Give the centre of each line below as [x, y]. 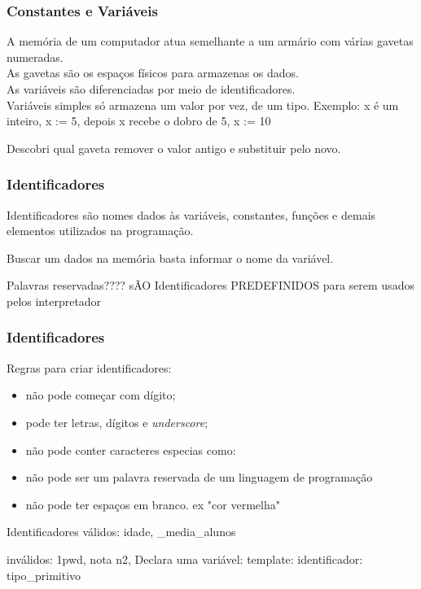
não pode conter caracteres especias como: [131, 449]
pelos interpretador [54, 301]
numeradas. [35, 57]
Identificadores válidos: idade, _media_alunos [121, 532]
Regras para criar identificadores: [89, 367]
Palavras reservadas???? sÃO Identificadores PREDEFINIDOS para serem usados [210, 285]
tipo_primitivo [44, 575]
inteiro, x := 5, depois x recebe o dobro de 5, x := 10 [139, 121]
